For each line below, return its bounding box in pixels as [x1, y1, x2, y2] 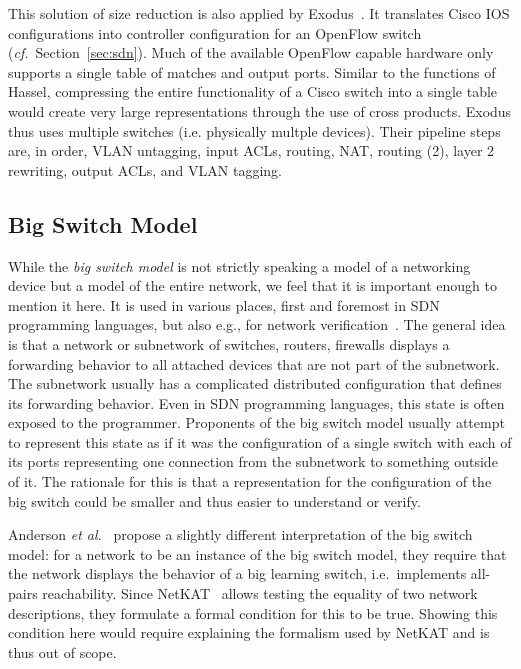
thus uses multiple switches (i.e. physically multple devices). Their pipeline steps [8, 120, 501, 141]
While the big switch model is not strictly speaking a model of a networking [8, 255, 471, 276]
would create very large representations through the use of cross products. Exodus [8, 100, 512, 121]
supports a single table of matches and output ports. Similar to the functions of [8, 61, 496, 82]
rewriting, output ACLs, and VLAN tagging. [8, 159, 282, 180]
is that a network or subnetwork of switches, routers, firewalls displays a [8, 333, 450, 354]
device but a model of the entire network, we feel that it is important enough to [8, 275, 498, 296]
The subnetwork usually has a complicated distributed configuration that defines [8, 373, 502, 394]
